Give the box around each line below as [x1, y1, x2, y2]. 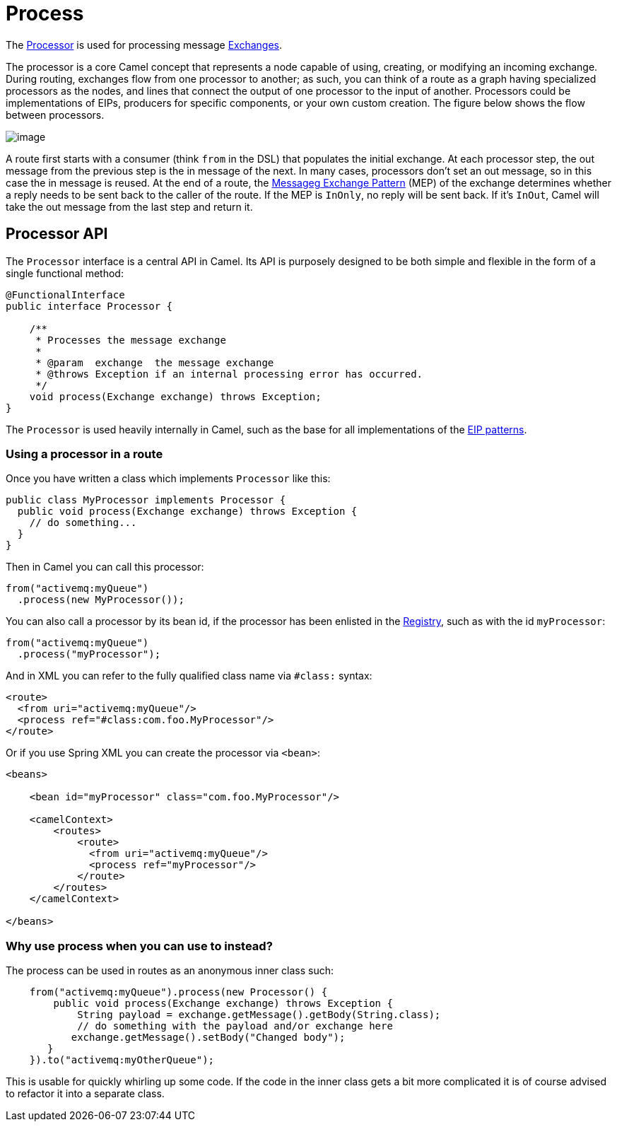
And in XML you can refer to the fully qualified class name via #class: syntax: [6, 670, 372, 682]
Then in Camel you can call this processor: [6, 561, 204, 573]
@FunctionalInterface [6, 288, 125, 300]
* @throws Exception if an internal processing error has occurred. [35, 368, 423, 380]
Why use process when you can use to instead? [6, 938, 273, 953]
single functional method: [6, 267, 124, 279]
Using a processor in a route [6, 446, 163, 461]
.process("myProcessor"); [17, 648, 161, 660]
